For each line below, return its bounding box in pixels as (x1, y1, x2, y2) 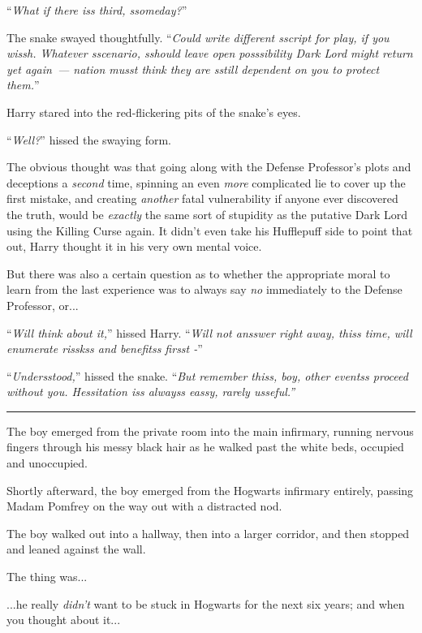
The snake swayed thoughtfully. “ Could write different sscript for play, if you (6, 28, 390, 45)
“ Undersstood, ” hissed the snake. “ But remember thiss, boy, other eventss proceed (6, 367, 408, 384)
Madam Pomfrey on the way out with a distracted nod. (6, 497, 282, 515)
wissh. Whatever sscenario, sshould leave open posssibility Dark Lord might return (6, 45, 413, 62)
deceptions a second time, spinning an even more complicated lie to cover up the (6, 174, 406, 191)
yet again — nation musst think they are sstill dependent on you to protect (6, 60, 380, 77)
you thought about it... (6, 611, 121, 628)
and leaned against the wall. (6, 540, 146, 558)
